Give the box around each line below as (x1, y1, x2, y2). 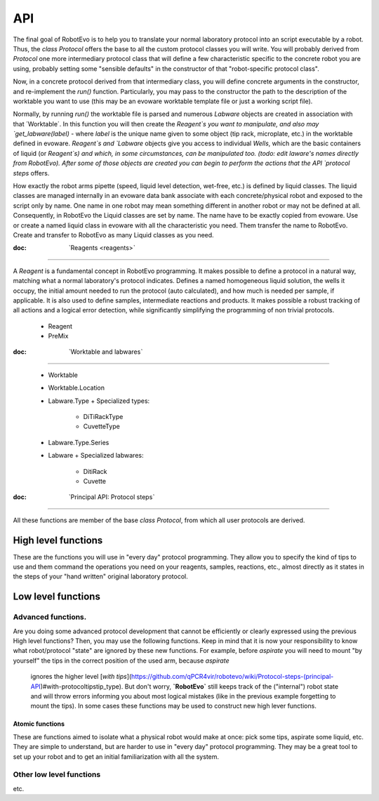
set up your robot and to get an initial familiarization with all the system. (13, 752, 220, 761)
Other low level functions (13, 769, 101, 779)
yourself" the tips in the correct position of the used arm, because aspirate (13, 656, 230, 665)
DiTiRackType (83, 413, 124, 421)
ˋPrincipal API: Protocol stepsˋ (68, 493, 155, 501)
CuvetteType (83, 422, 121, 431)
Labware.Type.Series (48, 438, 109, 446)
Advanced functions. (13, 612, 87, 622)
